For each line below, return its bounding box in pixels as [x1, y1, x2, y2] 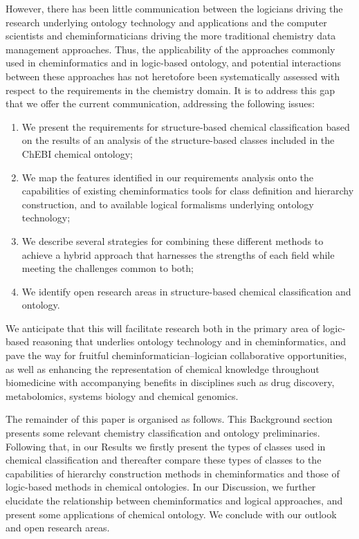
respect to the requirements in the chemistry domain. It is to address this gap [6, 82, 335, 97]
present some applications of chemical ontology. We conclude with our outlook [6, 506, 337, 521]
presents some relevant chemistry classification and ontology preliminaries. [6, 426, 320, 440]
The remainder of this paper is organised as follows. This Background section [6, 412, 333, 426]
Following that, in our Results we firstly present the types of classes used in [6, 439, 326, 453]
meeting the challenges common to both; [21, 261, 194, 275]
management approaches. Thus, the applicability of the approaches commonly [6, 42, 335, 56]
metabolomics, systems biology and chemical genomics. [6, 388, 239, 403]
